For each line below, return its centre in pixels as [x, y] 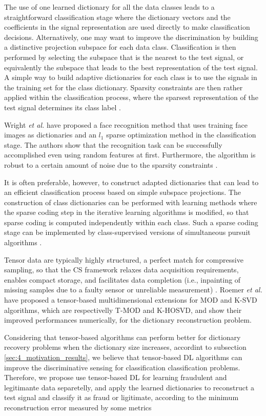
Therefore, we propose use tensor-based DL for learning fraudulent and [116, 377]
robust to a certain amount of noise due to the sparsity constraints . [111, 164]
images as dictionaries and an [50, 135]
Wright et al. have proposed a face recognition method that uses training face [126, 124]
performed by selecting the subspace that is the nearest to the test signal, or [124, 57]
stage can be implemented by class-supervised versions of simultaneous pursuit [127, 232]
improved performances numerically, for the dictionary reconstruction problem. [128, 320]
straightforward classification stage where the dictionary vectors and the [117, 17]
